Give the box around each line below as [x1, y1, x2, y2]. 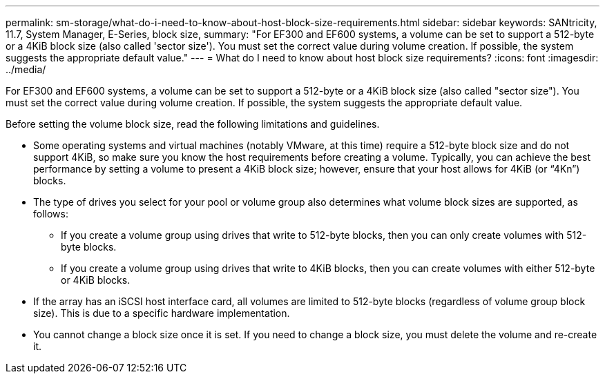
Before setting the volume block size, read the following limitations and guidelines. [6, 118, 380, 130]
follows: [33, 208, 68, 220]
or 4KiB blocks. [61, 274, 131, 286]
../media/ [6, 64, 46, 75]
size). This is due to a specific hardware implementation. [33, 307, 290, 319]
